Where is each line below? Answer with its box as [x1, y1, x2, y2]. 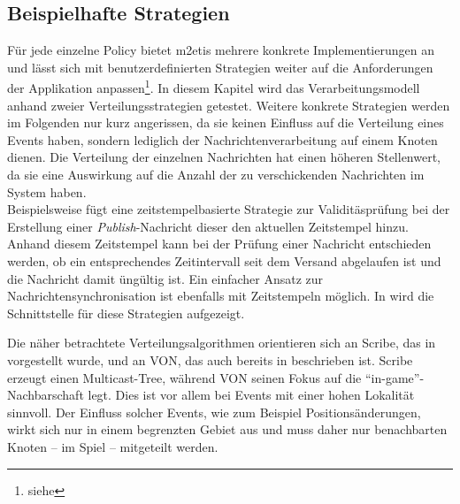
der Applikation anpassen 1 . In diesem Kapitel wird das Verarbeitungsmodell [7, 76, 420, 97]
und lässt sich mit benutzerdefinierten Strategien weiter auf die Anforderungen [7, 57, 433, 76]
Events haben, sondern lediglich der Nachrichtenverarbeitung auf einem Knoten [7, 130, 438, 149]
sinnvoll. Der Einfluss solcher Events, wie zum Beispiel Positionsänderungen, [7, 402, 421, 421]
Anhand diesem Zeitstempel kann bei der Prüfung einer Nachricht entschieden [7, 234, 432, 253]
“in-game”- [364, 368, 425, 386]
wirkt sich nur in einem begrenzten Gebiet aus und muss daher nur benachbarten [7, 420, 448, 439]
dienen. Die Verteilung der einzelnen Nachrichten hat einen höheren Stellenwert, [7, 148, 441, 166]
